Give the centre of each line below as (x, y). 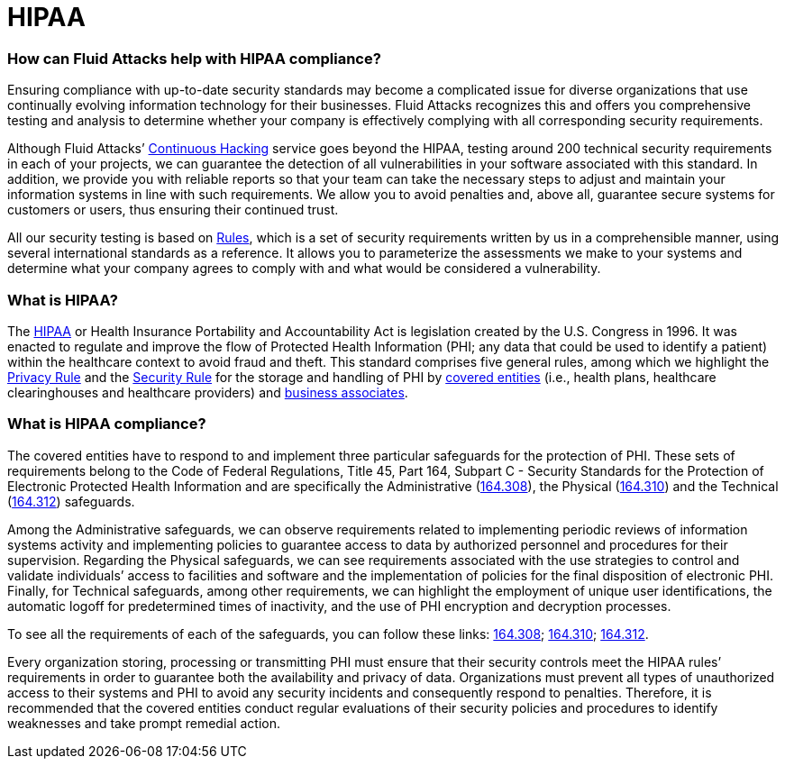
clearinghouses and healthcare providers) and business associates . (208, 392)
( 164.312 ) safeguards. (71, 501)
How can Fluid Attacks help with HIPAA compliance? (194, 58)
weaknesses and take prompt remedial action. (144, 723)
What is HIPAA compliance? (107, 424)
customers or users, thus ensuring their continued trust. (173, 210)
